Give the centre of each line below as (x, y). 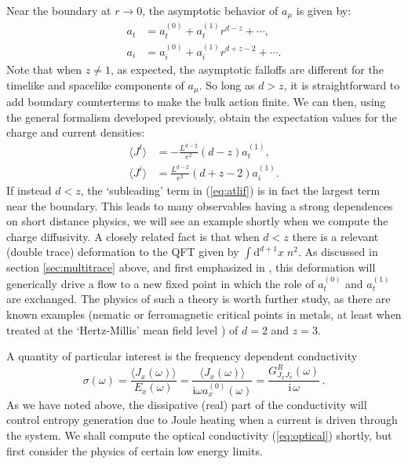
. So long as (227, 84)
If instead (29, 190)
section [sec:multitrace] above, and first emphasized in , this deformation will (191, 267)
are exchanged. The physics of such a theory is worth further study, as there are (199, 299)
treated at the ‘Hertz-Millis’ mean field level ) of (122, 329)
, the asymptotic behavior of (210, 10)
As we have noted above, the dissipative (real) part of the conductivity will (187, 404)
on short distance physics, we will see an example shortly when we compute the (197, 221)
